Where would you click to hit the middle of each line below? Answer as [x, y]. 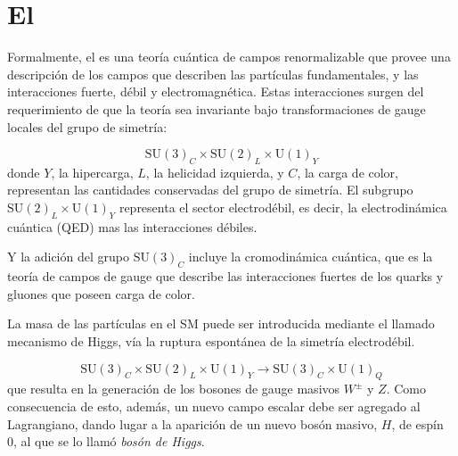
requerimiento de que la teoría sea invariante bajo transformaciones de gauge [217, 108]
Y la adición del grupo [68, 257]
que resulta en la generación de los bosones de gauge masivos [174, 389]
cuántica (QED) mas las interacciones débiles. [132, 226]
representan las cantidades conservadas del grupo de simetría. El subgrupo [210, 190]
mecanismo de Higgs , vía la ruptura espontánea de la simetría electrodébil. [211, 341]
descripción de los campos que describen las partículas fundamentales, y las [213, 74]
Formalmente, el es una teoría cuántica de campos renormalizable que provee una [229, 57]
